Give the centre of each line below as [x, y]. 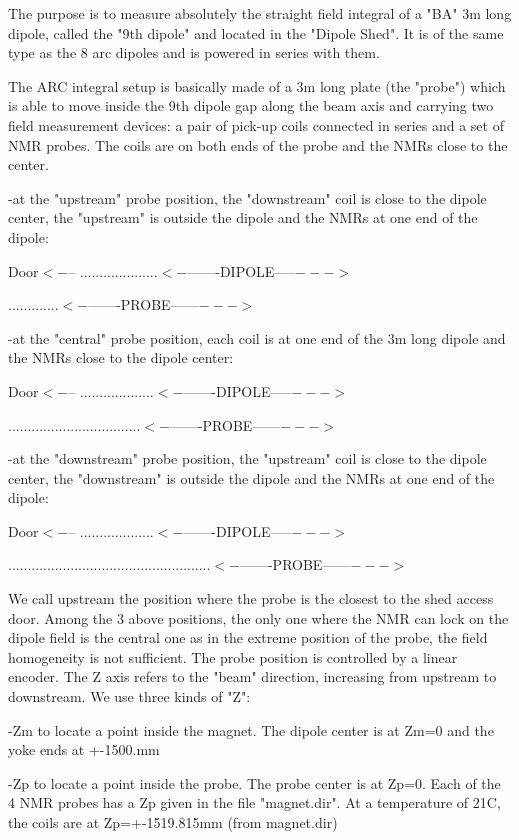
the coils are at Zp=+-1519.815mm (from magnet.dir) [173, 822]
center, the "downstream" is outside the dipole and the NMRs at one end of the [251, 477]
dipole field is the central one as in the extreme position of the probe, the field [248, 637]
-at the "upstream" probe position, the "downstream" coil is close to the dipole [247, 197]
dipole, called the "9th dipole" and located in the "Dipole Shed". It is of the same [256, 32]
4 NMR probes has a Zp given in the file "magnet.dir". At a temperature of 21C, [254, 802]
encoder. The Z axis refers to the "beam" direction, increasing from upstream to [252, 676]
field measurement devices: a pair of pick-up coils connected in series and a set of [256, 124]
